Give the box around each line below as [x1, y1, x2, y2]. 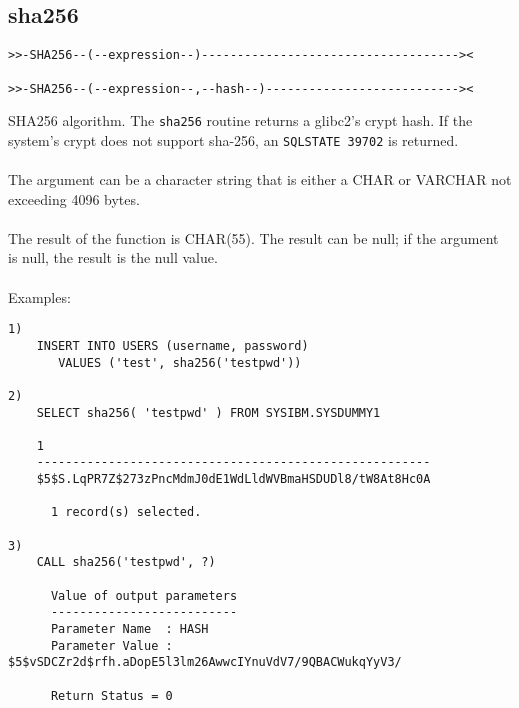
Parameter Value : [50, 638, 173, 653]
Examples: [8, 286, 71, 307]
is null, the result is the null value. [8, 247, 218, 268]
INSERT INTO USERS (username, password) [36, 338, 309, 353]
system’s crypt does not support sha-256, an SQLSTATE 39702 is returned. [8, 129, 459, 150]
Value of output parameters [50, 588, 238, 603]
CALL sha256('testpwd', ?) [36, 555, 216, 570]
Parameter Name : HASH [50, 622, 209, 637]
